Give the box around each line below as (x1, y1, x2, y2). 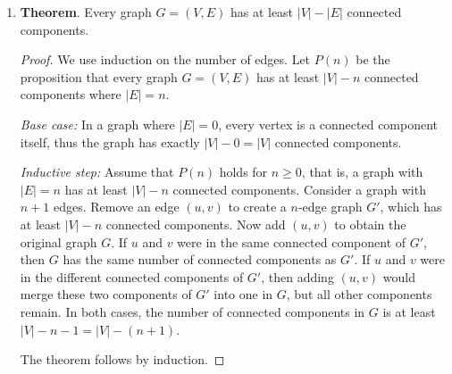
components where (20, 85, 121, 104)
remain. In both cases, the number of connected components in (20, 302, 365, 320)
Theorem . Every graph (20, 3, 152, 21)
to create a (228, 197, 287, 216)
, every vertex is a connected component (218, 114, 439, 133)
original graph (20, 232, 97, 251)
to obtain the (334, 214, 406, 233)
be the (356, 50, 390, 69)
